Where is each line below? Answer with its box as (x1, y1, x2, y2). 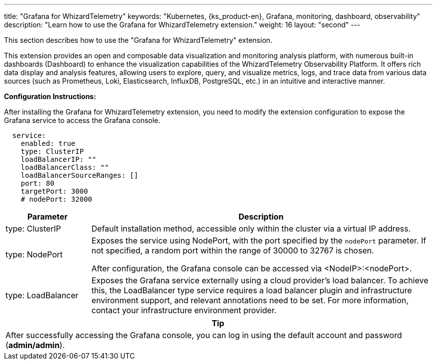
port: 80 (20, 179, 55, 187)
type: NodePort (5, 249, 63, 259)
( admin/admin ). (5, 340, 65, 350)
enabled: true (20, 139, 76, 147)
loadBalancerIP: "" (20, 155, 97, 163)
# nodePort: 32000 (20, 195, 93, 203)
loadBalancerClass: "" (20, 163, 109, 171)
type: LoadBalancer (5, 290, 79, 300)
